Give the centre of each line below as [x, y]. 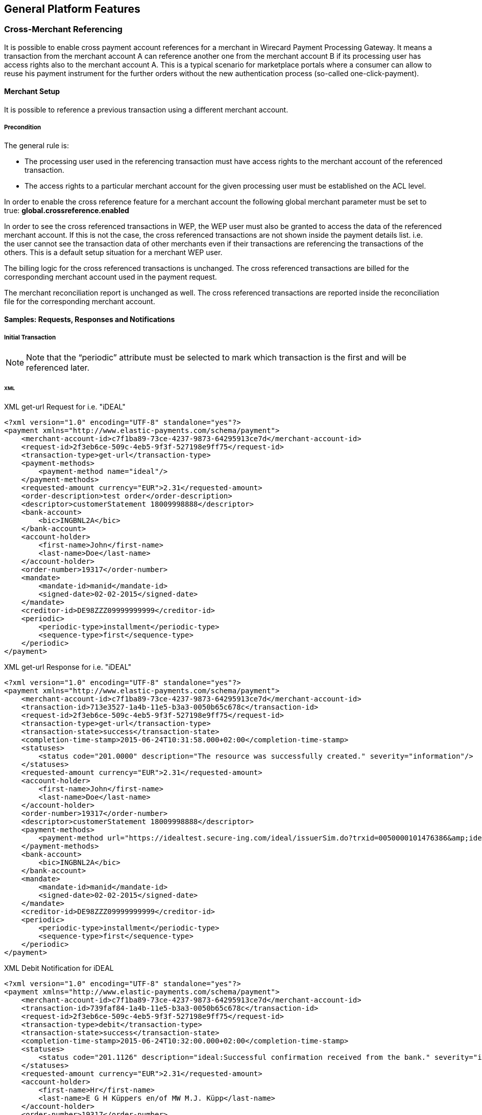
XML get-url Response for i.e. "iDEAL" [68, 667]
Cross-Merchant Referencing [63, 29]
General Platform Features [72, 9]
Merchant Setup [32, 92]
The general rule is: [37, 145]
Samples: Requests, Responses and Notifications [90, 320]
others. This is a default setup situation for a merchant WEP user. [113, 252]
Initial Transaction [30, 337]
